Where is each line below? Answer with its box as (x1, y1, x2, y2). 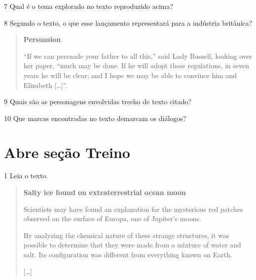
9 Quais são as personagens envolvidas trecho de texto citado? (4, 96, 192, 107)
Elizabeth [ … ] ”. (23, 80, 68, 90)
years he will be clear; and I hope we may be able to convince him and (23, 70, 237, 80)
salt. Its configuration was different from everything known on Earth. (23, 249, 232, 260)
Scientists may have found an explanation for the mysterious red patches (23, 203, 243, 214)
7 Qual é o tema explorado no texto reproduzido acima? (4, 1, 174, 11)
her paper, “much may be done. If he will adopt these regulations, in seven (23, 60, 250, 71)
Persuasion (23, 34, 61, 44)
